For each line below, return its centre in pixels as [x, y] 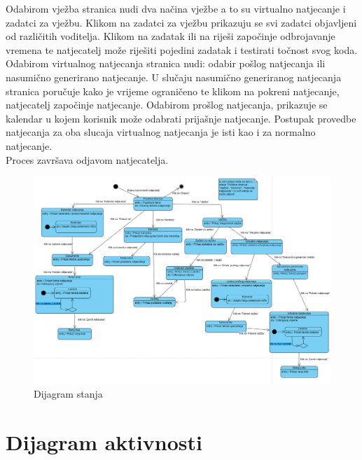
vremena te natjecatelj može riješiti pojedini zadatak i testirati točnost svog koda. [182, 49]
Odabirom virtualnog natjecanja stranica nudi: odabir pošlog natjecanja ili [166, 63]
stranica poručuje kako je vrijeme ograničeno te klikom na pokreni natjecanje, [173, 91]
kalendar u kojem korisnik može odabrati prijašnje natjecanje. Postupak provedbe [181, 118]
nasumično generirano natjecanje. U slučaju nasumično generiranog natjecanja [174, 77]
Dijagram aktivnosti [104, 441]
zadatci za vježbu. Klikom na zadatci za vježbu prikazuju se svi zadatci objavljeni [181, 22]
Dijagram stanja [68, 393]
